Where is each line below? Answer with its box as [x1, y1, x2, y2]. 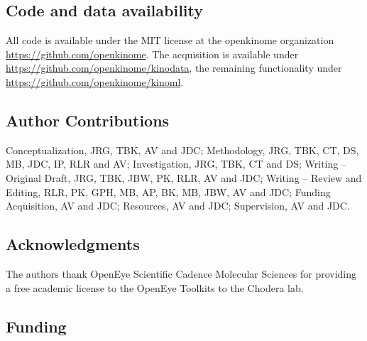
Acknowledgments [6, 233, 140, 255]
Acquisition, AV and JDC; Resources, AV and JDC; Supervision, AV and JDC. [6, 198, 350, 213]
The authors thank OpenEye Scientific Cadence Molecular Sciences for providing [6, 266, 357, 281]
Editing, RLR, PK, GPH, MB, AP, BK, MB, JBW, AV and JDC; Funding [6, 184, 331, 199]
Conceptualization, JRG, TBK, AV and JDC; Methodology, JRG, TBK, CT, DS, [6, 142, 359, 157]
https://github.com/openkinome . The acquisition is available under [6, 46, 299, 61]
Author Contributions [6, 109, 170, 131]
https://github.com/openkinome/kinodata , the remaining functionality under [6, 60, 342, 75]
